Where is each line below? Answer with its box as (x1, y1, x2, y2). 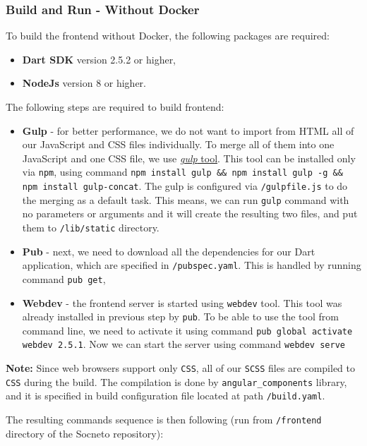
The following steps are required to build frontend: (6, 100, 224, 114)
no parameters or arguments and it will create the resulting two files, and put (22, 206, 358, 221)
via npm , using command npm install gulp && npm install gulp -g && (22, 164, 343, 179)
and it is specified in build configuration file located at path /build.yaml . (6, 388, 325, 403)
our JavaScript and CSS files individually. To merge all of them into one (22, 137, 335, 152)
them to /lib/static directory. (22, 219, 160, 234)
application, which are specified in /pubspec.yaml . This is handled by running (22, 258, 361, 272)
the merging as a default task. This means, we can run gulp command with (22, 192, 349, 207)
